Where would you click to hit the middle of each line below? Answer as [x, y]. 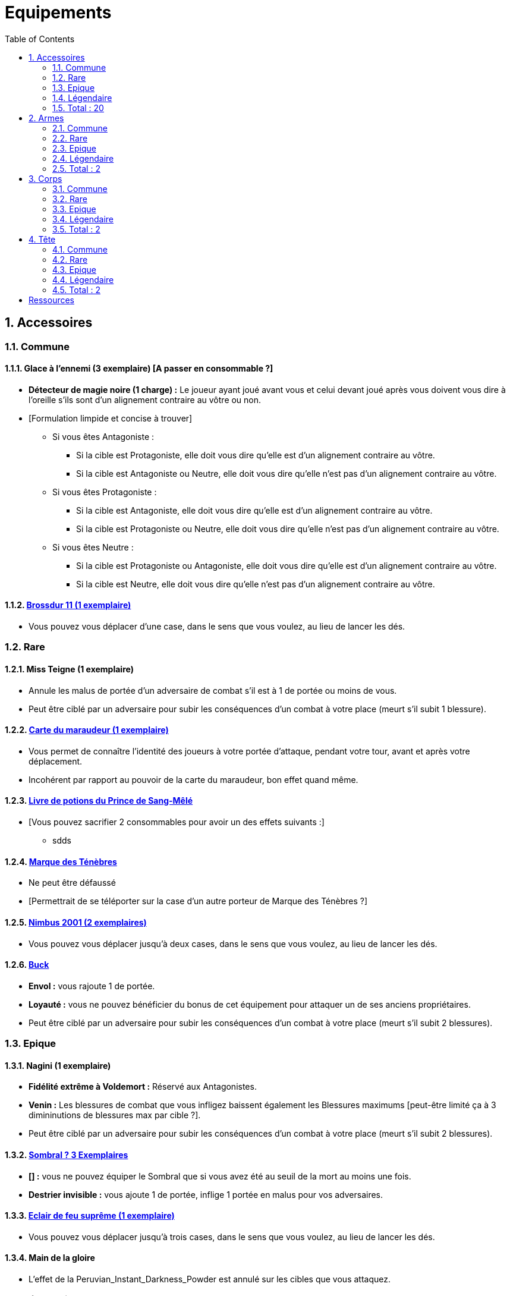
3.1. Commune [80, 188]
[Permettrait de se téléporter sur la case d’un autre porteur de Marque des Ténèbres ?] [198, 901]
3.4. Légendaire [83, 219]
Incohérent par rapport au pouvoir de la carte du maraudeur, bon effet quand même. [193, 779]
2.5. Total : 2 [76, 168]
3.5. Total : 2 [76, 229]
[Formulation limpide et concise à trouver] [111, 418]
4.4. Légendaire [83, 279]
